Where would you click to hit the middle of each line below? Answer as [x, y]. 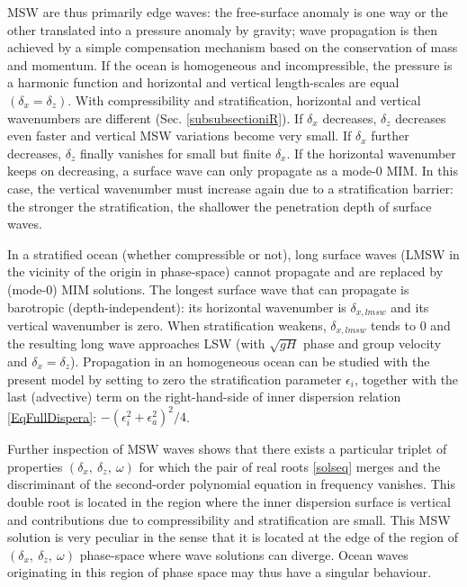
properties [35, 466]
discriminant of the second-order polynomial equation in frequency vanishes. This [231, 484]
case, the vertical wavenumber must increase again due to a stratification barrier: [230, 188]
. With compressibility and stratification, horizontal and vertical [244, 99]
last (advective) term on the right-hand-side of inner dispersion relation [204, 397]
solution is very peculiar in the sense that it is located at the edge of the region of [233, 537]
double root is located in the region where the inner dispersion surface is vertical [229, 502]
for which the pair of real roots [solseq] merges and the [290, 466]
